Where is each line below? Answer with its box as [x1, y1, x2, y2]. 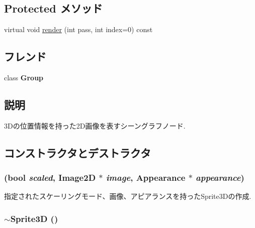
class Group [4, 72, 44, 82]
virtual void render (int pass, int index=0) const [4, 24, 153, 35]
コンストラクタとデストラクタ [4, 145, 151, 160]
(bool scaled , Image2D [4, 171, 96, 184]
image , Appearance [106, 171, 186, 184]
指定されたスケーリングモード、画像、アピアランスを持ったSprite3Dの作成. [4, 191, 251, 201]
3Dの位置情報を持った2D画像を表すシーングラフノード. [4, 120, 186, 131]
